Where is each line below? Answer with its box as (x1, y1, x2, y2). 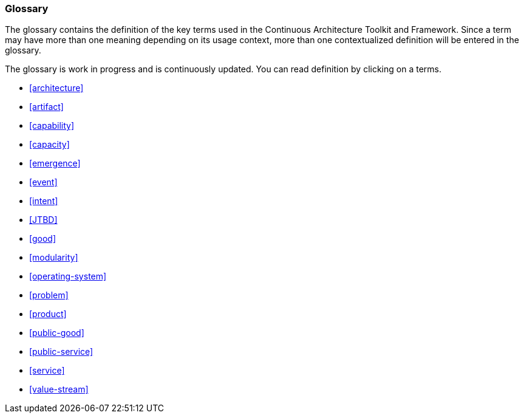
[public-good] (29, 327, 84, 338)
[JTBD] (29, 214, 58, 225)
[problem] (29, 290, 69, 301)
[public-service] (29, 346, 94, 357)
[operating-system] (29, 271, 107, 282)
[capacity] (29, 139, 70, 150)
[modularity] (29, 252, 78, 263)
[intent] (29, 196, 58, 207)
